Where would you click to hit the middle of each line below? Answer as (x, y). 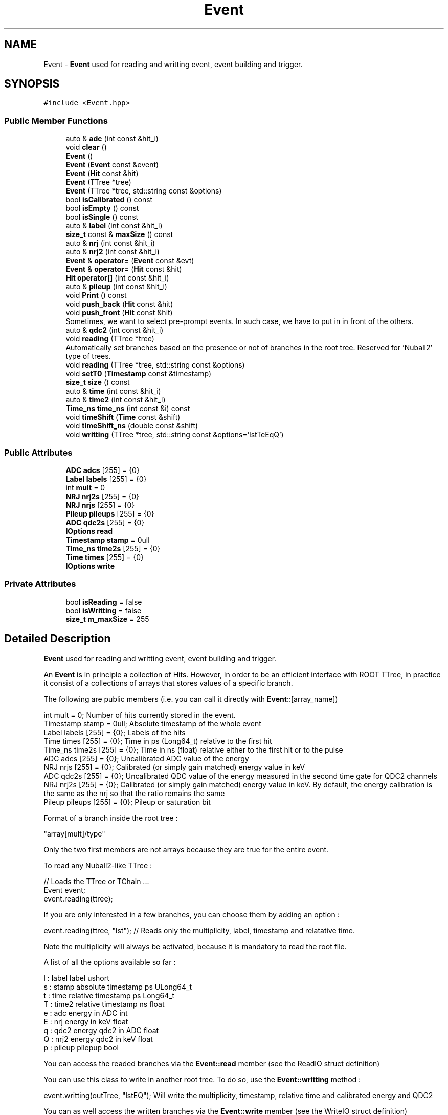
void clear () (86, 147)
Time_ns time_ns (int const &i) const (128, 409)
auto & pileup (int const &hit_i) (116, 287)
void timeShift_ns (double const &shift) (132, 426)
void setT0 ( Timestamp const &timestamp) (139, 374)
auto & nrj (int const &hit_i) (110, 243)
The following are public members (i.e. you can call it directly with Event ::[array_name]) (191, 699)
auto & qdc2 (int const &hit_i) (115, 330)
